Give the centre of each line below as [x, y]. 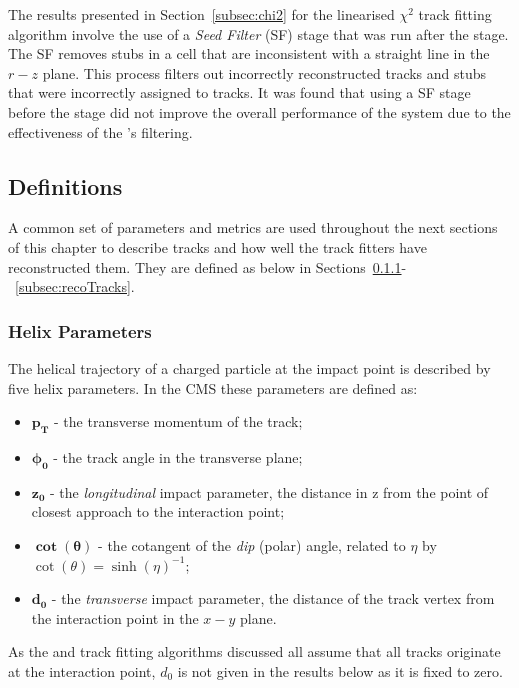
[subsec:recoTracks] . [75, 286]
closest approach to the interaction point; [158, 511]
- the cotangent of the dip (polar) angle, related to [252, 544]
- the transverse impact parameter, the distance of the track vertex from [273, 598]
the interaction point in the [115, 617]
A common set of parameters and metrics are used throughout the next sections [253, 227]
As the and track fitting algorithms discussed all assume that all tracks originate [254, 651]
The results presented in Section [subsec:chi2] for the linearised [201, 14]
